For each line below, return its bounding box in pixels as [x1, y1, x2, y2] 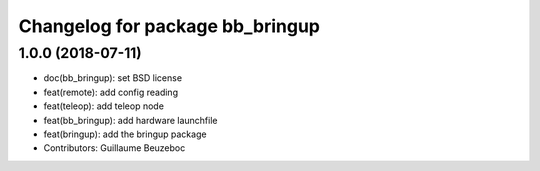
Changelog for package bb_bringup [18, 15, 320, 37]
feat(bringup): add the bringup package [43, 128, 207, 140]
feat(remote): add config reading [43, 86, 179, 98]
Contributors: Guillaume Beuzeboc [43, 142, 186, 154]
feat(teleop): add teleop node [43, 100, 165, 112]
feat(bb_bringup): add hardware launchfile [43, 114, 218, 126]
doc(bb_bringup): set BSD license [43, 72, 183, 84]
